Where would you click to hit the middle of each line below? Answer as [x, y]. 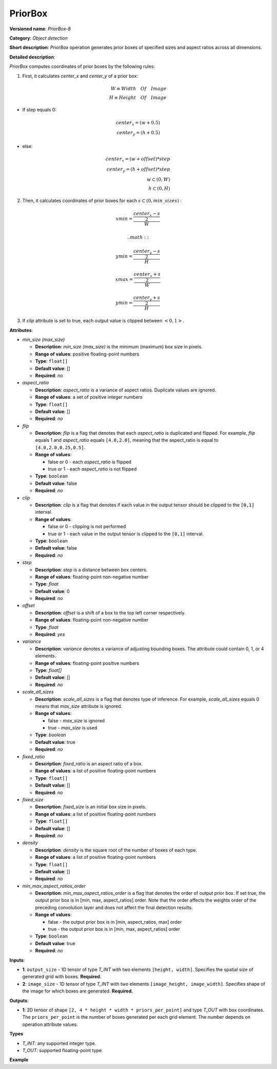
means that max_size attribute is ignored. [79, 706]
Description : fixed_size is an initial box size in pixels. [91, 807]
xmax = [124, 279]
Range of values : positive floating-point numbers [87, 354]
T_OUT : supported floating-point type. [63, 1050]
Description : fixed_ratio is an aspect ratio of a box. [89, 764]
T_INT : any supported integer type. [59, 1043]
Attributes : [21, 330]
